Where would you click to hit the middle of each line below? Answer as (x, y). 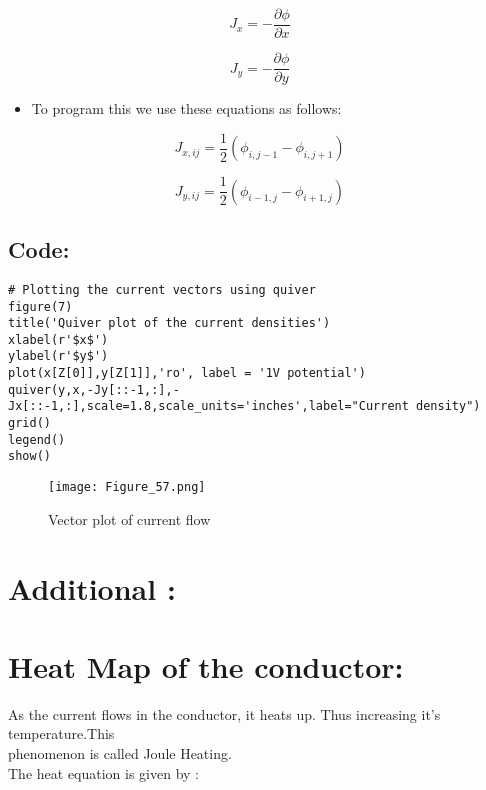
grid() (29, 423)
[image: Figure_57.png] (127, 487)
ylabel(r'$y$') (58, 356)
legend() (37, 439)
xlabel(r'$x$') (58, 339)
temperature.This (61, 733)
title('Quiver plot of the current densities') (169, 323)
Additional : (92, 587)
